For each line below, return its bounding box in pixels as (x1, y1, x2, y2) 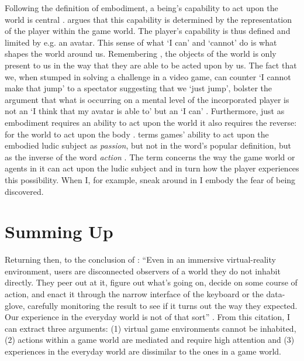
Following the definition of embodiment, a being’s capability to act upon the (5, 2, 278, 13)
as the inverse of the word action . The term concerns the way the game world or (5, 150, 295, 163)
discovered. (5, 185, 44, 197)
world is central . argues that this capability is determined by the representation (5, 13, 292, 25)
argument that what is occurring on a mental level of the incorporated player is (5, 93, 289, 105)
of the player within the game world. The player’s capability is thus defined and (5, 25, 291, 37)
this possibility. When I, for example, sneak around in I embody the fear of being (5, 173, 296, 185)
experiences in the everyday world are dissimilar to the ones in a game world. (5, 345, 282, 357)
